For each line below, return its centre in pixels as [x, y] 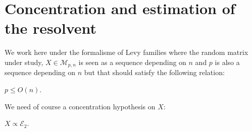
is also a [227, 62]
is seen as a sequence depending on [132, 62]
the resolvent [51, 28]
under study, [24, 62]
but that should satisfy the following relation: [154, 72]
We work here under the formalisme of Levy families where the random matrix [127, 52]
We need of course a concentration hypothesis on [80, 106]
